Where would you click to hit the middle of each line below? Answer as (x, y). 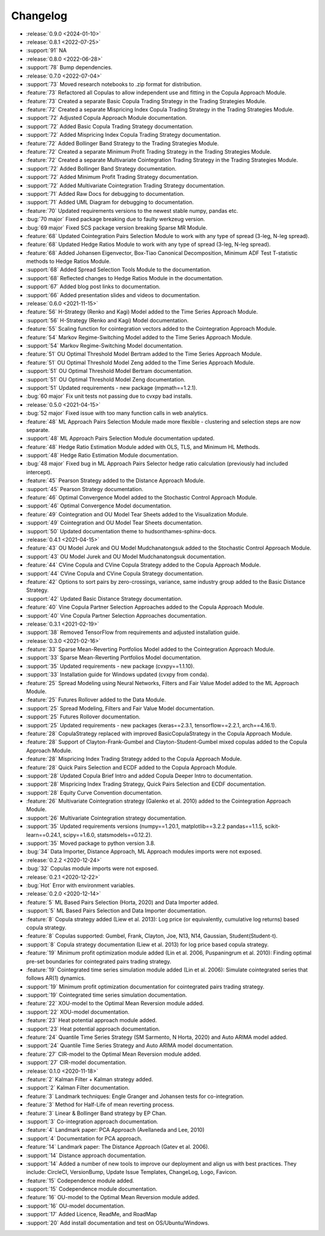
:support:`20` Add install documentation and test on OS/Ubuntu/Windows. (118, 1223)
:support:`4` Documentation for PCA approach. (84, 1138)
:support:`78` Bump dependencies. (69, 67)
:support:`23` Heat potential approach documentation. (93, 1029)
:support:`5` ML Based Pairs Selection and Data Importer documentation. (116, 911)
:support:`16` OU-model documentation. (76, 1206)
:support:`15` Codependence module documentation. (92, 1189)
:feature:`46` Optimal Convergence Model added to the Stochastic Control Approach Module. (141, 498)
